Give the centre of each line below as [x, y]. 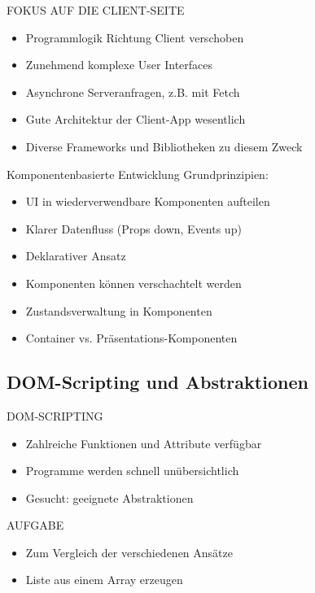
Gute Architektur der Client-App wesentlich [136, 119]
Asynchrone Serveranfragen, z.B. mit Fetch [133, 92]
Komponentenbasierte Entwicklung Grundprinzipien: [138, 174]
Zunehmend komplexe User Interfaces [119, 65]
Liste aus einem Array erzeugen [104, 580]
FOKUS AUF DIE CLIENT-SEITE [96, 10]
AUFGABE [35, 525]
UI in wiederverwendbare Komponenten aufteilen [148, 201]
